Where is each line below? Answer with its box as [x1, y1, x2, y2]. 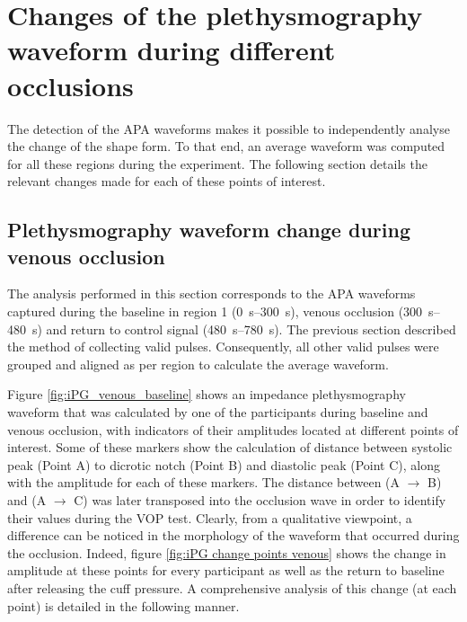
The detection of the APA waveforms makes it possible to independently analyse [7, 119, 450, 138]
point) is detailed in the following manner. [7, 596, 240, 615]
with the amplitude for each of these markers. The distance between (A [7, 473, 401, 492]
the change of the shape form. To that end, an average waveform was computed [7, 137, 445, 155]
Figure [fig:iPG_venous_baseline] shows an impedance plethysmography [7, 385, 406, 404]
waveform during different [7, 31, 336, 68]
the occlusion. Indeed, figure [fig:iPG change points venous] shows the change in [7, 543, 446, 562]
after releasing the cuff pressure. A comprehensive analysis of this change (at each [7, 578, 457, 597]
